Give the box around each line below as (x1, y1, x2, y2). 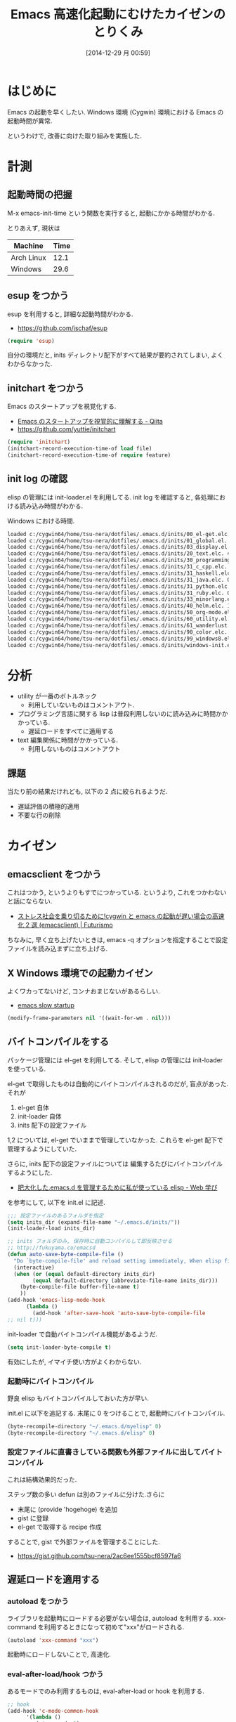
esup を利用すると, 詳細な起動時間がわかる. (7, 310, 133, 318)
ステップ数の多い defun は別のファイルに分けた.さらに (7, 1490, 165, 1499)
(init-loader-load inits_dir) (7, 1225, 96, 1232)
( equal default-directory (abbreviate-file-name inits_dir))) (32, 1277, 218, 1284)
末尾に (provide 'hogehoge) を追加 (17, 1505, 118, 1513)
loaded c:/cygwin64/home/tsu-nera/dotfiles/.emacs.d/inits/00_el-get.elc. (7, 530, 231, 537)
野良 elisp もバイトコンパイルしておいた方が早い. (7, 1394, 149, 1402)
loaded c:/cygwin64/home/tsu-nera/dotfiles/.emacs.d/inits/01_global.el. (7, 537, 228, 544)
